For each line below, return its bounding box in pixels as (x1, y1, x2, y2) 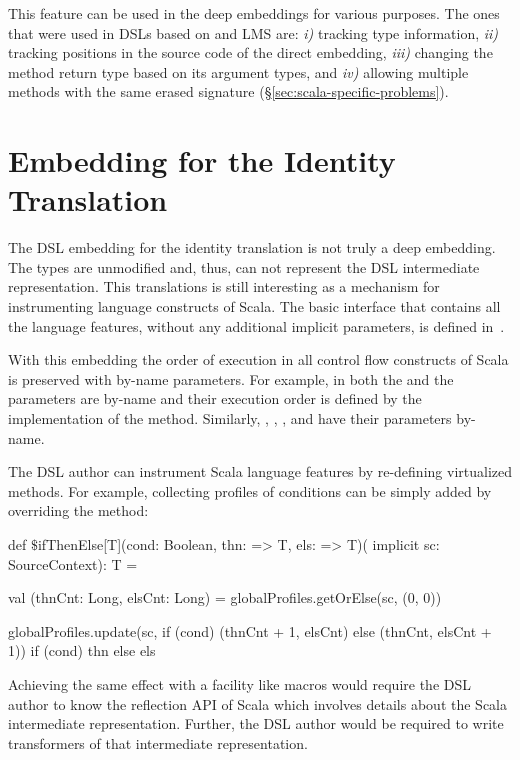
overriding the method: (8, 500, 149, 521)
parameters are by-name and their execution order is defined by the (8, 388, 422, 409)
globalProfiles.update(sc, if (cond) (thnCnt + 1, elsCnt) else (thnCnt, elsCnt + (8, 620, 492, 641)
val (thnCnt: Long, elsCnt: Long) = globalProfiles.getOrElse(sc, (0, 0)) (8, 587, 442, 608)
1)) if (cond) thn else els (8, 640, 156, 661)
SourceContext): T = (8, 553, 138, 574)
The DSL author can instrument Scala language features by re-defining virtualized (8, 461, 512, 482)
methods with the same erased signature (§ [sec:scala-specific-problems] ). (8, 81, 449, 102)
